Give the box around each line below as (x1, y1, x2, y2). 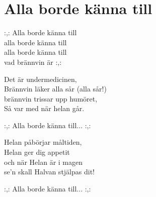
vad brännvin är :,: (4, 56, 62, 67)
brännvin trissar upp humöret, (4, 93, 98, 104)
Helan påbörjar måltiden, (4, 137, 82, 147)
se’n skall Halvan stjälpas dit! (4, 166, 95, 177)
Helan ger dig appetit (4, 147, 70, 157)
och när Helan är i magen (4, 156, 83, 167)
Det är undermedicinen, (4, 73, 77, 84)
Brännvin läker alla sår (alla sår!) (4, 83, 107, 94)
